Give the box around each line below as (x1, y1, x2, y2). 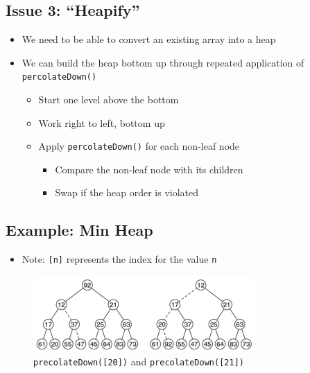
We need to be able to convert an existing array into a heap (21, 32, 276, 46)
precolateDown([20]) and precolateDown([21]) (33, 354, 244, 368)
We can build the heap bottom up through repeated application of (21, 55, 304, 69)
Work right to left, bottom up (38, 115, 165, 130)
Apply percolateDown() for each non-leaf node (38, 139, 240, 153)
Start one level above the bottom (38, 92, 179, 107)
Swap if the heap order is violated (55, 185, 199, 200)
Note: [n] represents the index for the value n (21, 252, 217, 266)
